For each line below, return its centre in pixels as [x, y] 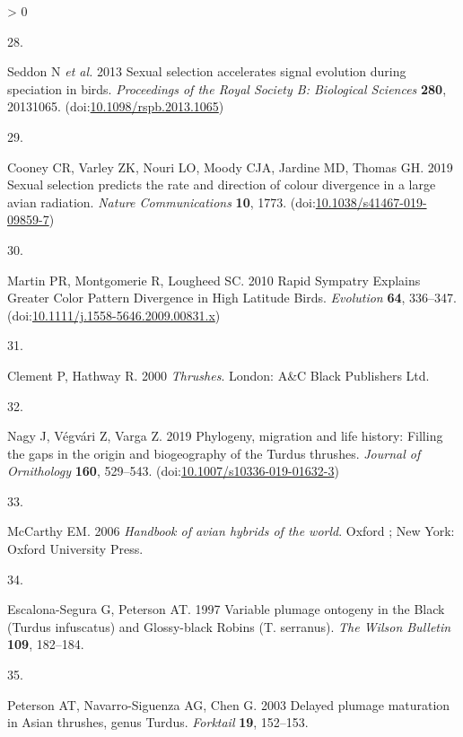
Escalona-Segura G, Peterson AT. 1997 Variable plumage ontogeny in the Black [226, 609]
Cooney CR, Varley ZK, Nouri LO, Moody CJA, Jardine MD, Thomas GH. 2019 [230, 167]
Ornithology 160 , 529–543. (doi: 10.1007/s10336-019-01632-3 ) [173, 471]
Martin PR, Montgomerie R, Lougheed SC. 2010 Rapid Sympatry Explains [214, 280]
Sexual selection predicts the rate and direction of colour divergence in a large [222, 184]
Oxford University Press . [75, 549]
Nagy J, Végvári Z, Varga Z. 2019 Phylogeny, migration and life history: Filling [225, 436]
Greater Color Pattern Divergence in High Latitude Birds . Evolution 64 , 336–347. [232, 298]
